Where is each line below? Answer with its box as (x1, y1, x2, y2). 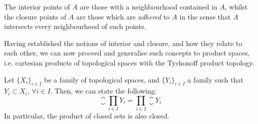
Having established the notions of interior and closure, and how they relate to (4, 37, 242, 48)
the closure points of (4, 11, 67, 21)
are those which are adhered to (76, 11, 170, 21)
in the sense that (179, 11, 231, 21)
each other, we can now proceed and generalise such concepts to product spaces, (4, 47, 250, 58)
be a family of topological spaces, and (44, 74, 160, 84)
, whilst (224, 1, 248, 11)
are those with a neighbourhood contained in (80, 1, 217, 11)
